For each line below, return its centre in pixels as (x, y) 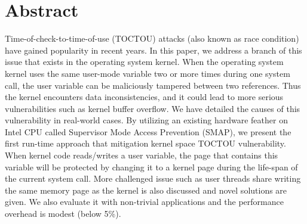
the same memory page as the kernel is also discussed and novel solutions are (146, 190)
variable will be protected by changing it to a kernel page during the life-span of (151, 167)
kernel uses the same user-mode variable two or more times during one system (148, 73)
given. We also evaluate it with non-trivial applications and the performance (144, 202)
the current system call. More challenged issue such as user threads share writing (153, 178)
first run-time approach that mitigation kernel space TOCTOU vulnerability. (145, 143)
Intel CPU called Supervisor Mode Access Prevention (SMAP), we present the (148, 131)
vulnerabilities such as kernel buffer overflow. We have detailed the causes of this (153, 108)
